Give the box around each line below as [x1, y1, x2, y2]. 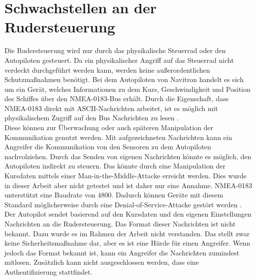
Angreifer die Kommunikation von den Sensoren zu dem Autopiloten [4, 141, 211, 152]
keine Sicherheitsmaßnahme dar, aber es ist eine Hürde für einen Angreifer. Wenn [4, 238, 251, 248]
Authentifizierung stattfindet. [4, 266, 93, 277]
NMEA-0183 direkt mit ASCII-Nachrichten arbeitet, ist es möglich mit [4, 103, 218, 113]
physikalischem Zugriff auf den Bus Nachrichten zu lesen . [4, 112, 179, 123]
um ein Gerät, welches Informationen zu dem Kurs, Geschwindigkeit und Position [4, 84, 251, 94]
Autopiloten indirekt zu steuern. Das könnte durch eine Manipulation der [4, 161, 225, 171]
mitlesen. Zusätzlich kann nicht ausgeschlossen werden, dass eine [4, 257, 199, 267]
